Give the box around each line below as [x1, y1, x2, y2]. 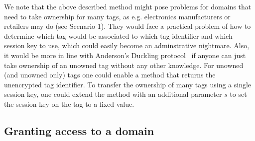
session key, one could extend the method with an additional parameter [4, 89, 222, 99]
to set [230, 89, 247, 99]
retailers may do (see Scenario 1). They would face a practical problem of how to [4, 21, 251, 31]
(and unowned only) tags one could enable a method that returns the [4, 70, 216, 80]
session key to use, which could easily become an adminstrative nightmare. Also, [4, 40, 250, 51]
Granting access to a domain [4, 123, 154, 138]
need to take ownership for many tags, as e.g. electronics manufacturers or [4, 11, 231, 21]
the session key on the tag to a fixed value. [4, 98, 134, 109]
